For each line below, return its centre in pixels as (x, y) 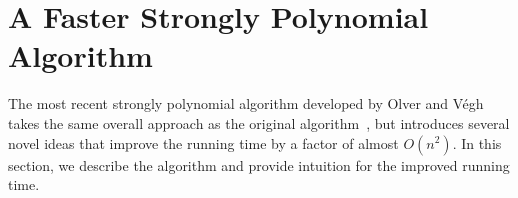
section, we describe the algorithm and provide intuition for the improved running (259, 164)
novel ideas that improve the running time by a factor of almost (203, 142)
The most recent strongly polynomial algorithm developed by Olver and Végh (246, 103)
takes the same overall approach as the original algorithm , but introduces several (259, 122)
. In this (477, 142)
